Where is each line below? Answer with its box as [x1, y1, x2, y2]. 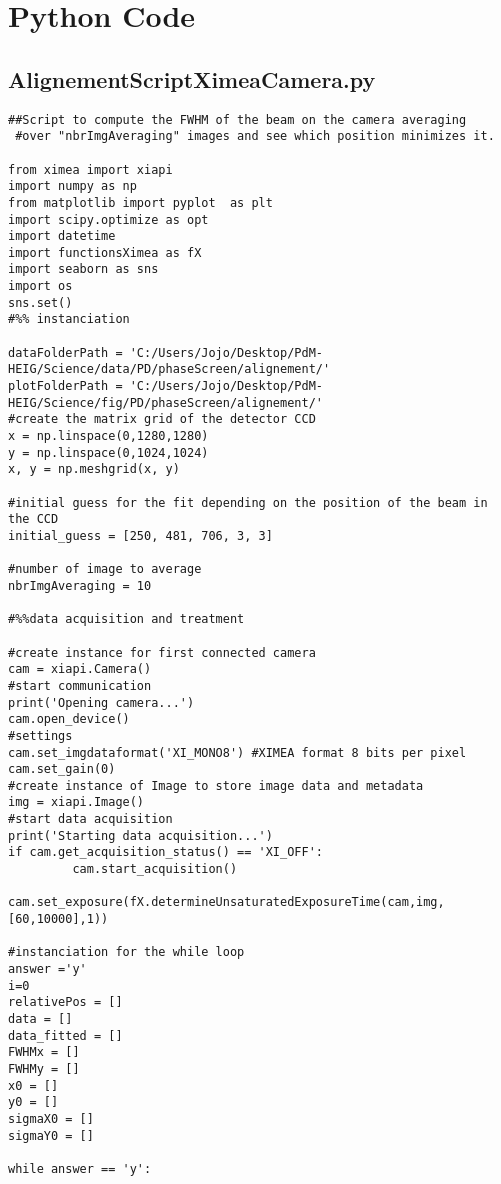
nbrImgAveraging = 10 [8, 578, 152, 593]
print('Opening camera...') [8, 695, 195, 710]
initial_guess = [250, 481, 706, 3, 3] [8, 528, 273, 543]
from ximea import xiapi [8, 162, 173, 177]
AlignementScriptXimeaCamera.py [8, 63, 376, 94]
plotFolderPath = [8, 379, 123, 394]
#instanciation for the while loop [8, 945, 245, 960]
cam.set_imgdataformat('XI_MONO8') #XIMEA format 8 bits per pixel [8, 745, 467, 760]
